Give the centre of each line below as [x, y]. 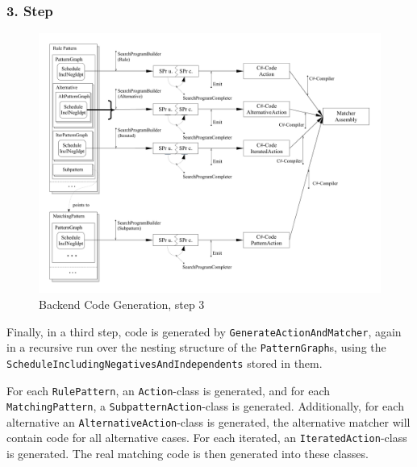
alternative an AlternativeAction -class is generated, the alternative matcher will [208, 421]
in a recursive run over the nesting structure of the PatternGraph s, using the [196, 347]
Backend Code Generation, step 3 [122, 304]
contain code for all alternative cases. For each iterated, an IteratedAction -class [207, 438]
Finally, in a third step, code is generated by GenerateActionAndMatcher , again [204, 331]
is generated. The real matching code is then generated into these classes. [188, 454]
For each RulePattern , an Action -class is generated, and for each [169, 390]
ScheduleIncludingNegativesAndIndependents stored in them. [165, 363]
